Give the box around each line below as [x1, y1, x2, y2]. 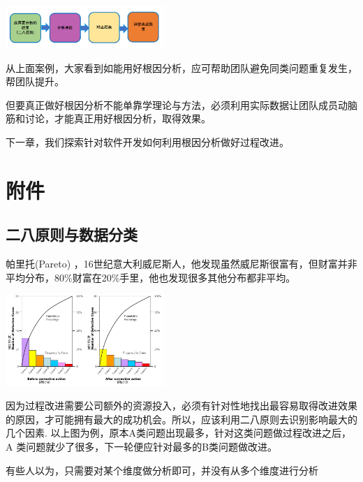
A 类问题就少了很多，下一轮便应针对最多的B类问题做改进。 [6, 439, 278, 454]
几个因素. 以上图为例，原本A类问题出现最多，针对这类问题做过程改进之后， [6, 425, 352, 440]
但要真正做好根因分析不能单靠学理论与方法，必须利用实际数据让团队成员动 [6, 97, 348, 112]
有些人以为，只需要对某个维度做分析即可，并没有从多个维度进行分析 [6, 462, 318, 477]
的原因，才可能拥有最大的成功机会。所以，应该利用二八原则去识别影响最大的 [6, 411, 357, 426]
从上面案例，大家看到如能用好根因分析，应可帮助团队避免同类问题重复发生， [6, 60, 357, 75]
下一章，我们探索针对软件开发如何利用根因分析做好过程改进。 [6, 135, 289, 149]
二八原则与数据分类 [6, 224, 138, 245]
